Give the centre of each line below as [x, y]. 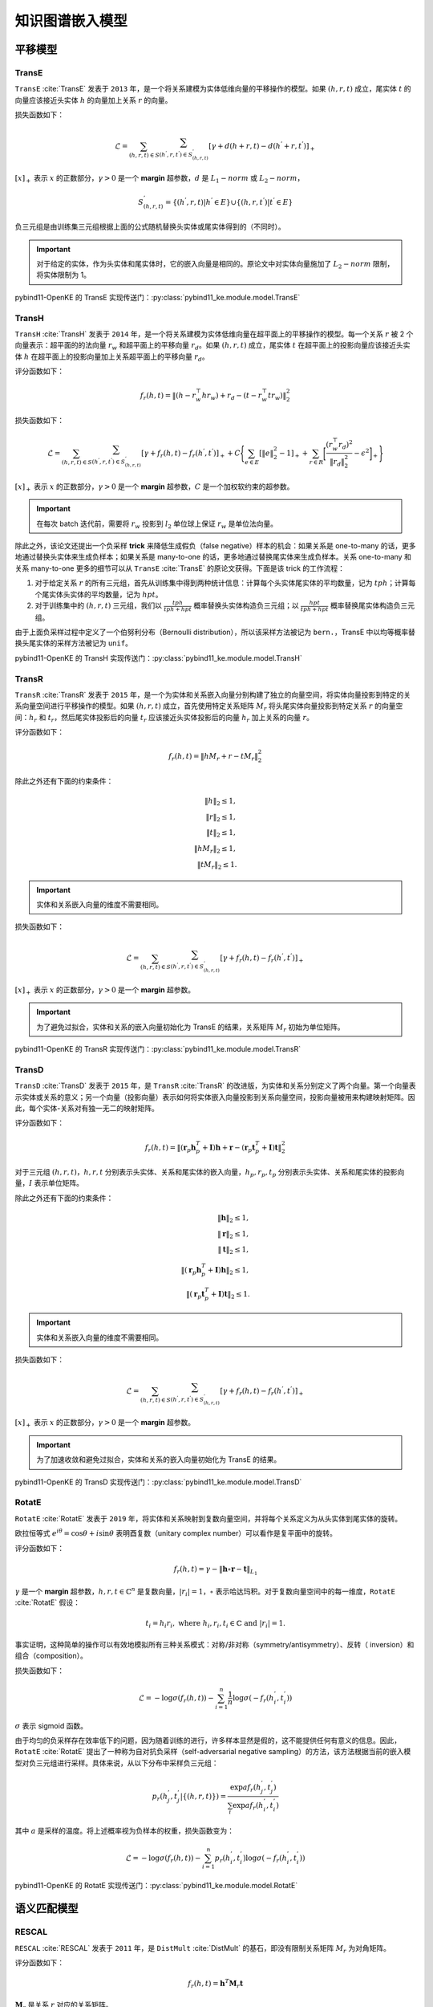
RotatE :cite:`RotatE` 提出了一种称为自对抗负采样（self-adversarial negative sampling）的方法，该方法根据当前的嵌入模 [213, 1752]
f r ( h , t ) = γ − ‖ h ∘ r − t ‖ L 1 [216, 1570]
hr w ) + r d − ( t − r [232, 396]
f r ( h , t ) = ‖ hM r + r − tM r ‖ [213, 757]
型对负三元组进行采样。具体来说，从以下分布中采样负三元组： [117, 1763]
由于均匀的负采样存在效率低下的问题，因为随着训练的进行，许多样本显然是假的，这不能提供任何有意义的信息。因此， [208, 1740]
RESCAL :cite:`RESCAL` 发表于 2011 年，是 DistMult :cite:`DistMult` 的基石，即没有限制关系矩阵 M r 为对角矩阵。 [202, 1949]
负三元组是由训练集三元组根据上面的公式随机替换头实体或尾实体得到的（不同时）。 [150, 227]
